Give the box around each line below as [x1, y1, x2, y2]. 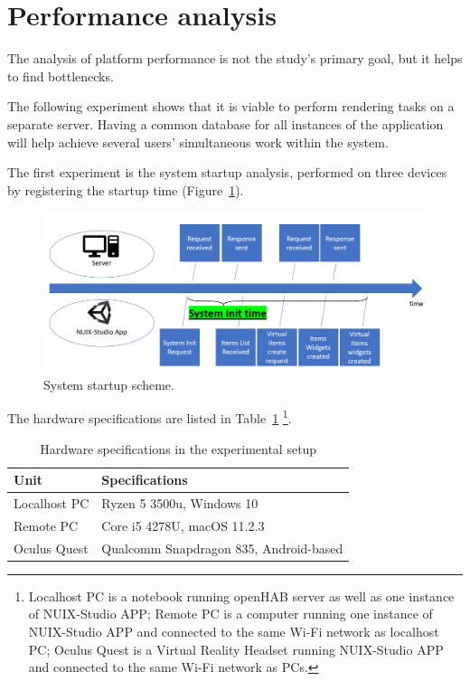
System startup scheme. [43, 374, 174, 393]
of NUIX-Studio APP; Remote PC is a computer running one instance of [28, 604, 433, 623]
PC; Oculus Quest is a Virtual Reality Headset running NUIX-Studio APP [28, 639, 444, 658]
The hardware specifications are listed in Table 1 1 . [7, 406, 292, 427]
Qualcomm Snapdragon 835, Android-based [101, 538, 343, 557]
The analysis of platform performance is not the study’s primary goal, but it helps [7, 49, 463, 68]
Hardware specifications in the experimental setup [40, 439, 317, 458]
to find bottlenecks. [7, 66, 114, 85]
